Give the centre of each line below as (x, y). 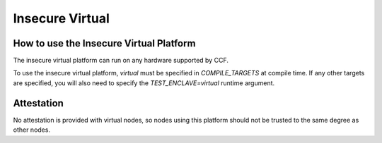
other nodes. (32, 130)
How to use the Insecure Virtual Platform (104, 43)
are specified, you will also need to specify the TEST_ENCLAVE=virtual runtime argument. (144, 83)
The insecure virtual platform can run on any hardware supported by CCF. (121, 61)
